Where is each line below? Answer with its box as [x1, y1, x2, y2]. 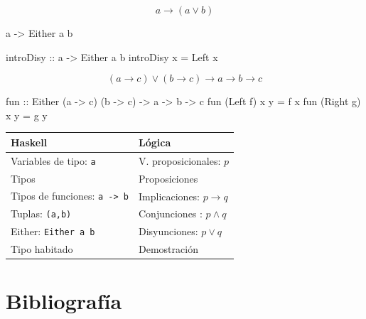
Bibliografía [6, 286, 122, 315]
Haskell [11, 134, 48, 149]
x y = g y [6, 107, 48, 122]
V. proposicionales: [139, 153, 221, 168]
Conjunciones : [139, 206, 203, 221]
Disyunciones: [139, 224, 198, 239]
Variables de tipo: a [11, 153, 96, 168]
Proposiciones [139, 171, 198, 185]
